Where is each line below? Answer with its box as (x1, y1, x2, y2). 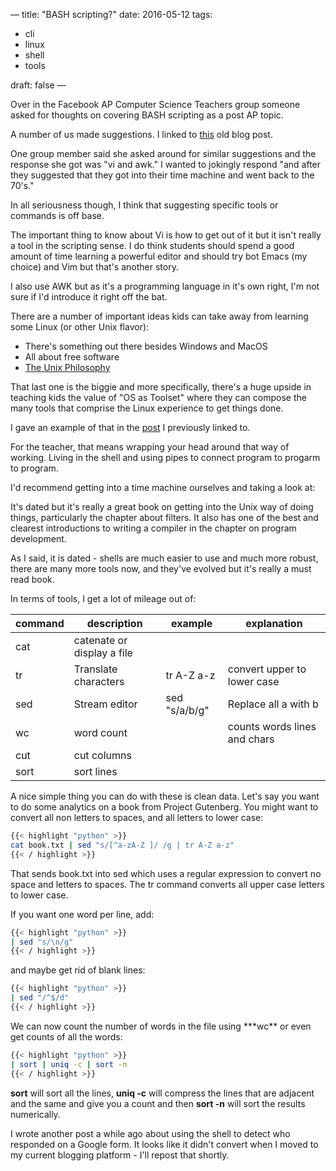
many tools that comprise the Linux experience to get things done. (10, 402, 284, 414)
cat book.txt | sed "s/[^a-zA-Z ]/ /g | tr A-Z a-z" (10, 840, 235, 850)
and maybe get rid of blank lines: (10, 964, 146, 976)
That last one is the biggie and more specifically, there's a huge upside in (10, 381, 312, 393)
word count (73, 726, 128, 739)
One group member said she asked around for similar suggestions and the (10, 148, 317, 159)
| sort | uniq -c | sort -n (10, 1059, 128, 1069)
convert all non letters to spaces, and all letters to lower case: (10, 812, 264, 823)
